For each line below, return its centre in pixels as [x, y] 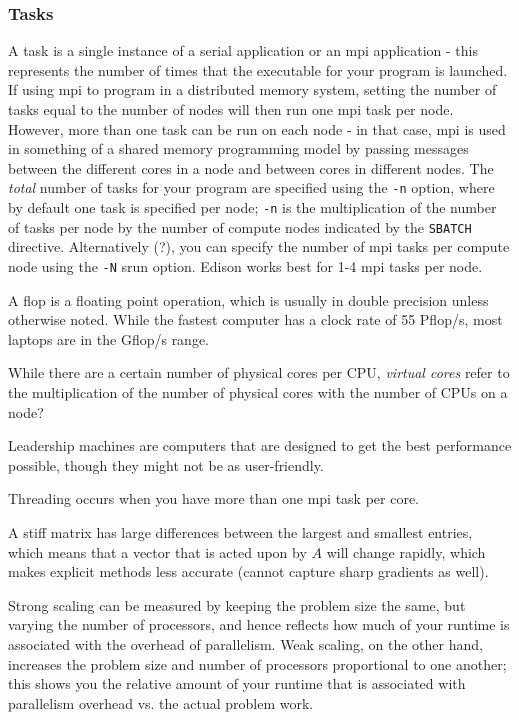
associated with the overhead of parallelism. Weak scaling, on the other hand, [245, 643]
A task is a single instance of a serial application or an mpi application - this [243, 50]
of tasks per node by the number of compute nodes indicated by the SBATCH [240, 226]
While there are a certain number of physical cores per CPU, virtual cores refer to [259, 372]
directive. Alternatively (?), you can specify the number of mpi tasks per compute [259, 246]
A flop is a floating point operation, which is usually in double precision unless [248, 299]
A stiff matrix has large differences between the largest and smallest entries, [240, 531]
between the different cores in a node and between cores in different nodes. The [251, 167]
